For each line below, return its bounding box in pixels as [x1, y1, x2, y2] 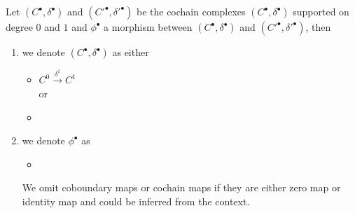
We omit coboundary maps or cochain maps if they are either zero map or [22, 180, 341, 195]
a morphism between [104, 20, 193, 34]
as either [112, 45, 149, 59]
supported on [293, 4, 349, 18]
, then [305, 20, 331, 34]
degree [6, 20, 33, 34]
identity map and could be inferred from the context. [22, 193, 250, 208]
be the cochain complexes [136, 4, 246, 18]
